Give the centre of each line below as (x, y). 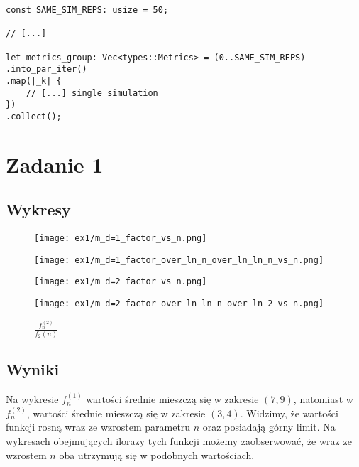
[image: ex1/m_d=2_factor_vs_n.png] (121, 282)
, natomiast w (323, 399)
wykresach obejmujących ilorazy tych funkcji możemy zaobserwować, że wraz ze (179, 440)
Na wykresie (32, 399)
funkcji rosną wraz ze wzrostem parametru (98, 427)
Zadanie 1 (55, 164)
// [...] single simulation (92, 93)
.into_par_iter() (46, 69)
